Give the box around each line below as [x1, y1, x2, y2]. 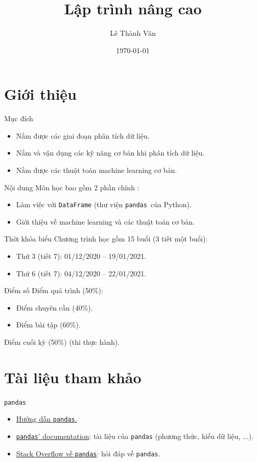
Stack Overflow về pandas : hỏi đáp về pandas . [16, 448, 160, 458]
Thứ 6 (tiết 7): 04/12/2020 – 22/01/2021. [16, 268, 147, 278]
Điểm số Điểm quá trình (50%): [4, 285, 103, 296]
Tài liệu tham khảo [4, 366, 142, 387]
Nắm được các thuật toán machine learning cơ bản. [16, 165, 177, 175]
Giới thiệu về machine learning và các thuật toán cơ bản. [16, 216, 195, 227]
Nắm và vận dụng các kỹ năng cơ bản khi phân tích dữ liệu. [16, 147, 205, 158]
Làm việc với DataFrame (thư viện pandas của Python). [16, 199, 192, 210]
